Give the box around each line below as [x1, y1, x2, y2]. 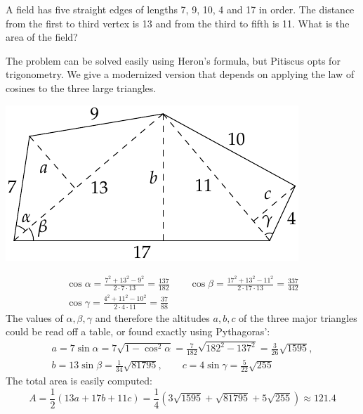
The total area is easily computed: [6, 373, 153, 388]
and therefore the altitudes [95, 310, 210, 325]
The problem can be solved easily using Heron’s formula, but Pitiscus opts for [6, 53, 341, 67]
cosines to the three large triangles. [6, 80, 157, 95]
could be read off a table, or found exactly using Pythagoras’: [6, 324, 270, 339]
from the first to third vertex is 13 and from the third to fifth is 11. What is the [6, 15, 350, 30]
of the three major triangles [239, 310, 357, 325]
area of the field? [6, 30, 78, 44]
